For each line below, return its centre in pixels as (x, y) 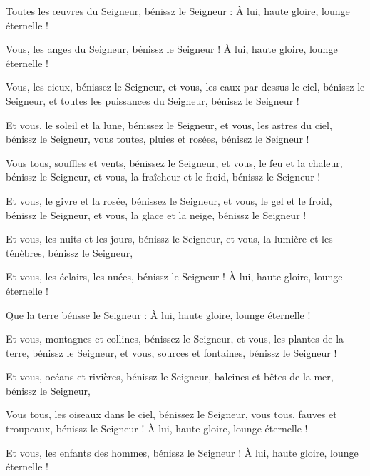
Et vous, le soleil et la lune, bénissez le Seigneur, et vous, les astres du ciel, (169, 125)
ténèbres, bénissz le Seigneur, (70, 252)
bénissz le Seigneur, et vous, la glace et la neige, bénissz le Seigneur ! (156, 214)
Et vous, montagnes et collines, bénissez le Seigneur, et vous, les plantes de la (175, 339)
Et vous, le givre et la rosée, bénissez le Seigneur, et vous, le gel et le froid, (169, 200)
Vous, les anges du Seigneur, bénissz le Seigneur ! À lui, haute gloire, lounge (172, 49)
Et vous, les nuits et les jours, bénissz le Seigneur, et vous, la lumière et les (169, 239)
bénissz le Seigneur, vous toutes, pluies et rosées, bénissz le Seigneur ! (158, 139)
